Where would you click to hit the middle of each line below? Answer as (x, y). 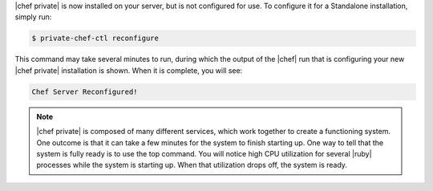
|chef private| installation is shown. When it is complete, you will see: (129, 70)
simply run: (33, 17)
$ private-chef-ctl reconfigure (95, 39)
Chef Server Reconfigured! (85, 91)
